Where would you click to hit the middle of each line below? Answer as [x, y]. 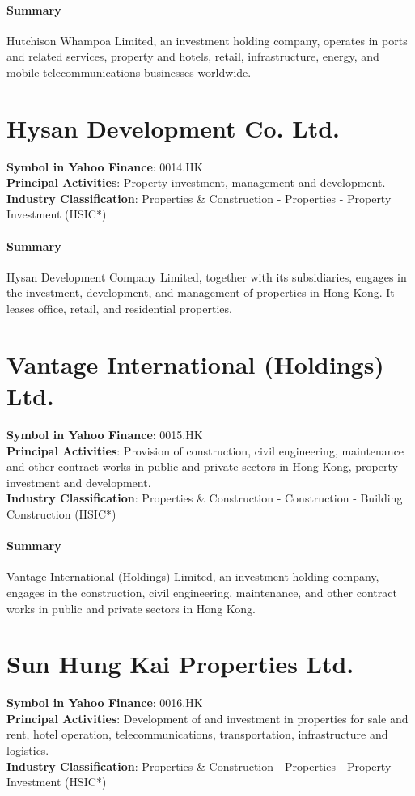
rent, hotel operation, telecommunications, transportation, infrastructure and [197, 734]
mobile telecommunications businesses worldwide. [129, 72]
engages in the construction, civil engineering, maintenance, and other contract [202, 592]
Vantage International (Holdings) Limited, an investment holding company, [193, 576]
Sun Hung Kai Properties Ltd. [180, 664]
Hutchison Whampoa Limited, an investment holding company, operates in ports [207, 40]
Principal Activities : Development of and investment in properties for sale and [207, 718]
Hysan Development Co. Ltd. [173, 127]
